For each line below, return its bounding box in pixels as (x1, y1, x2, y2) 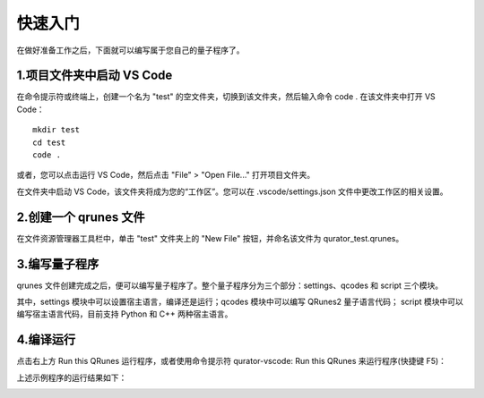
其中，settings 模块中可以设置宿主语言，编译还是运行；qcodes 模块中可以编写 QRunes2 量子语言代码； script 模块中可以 (16, 296, 463, 307)
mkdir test (32, 125, 81, 135)
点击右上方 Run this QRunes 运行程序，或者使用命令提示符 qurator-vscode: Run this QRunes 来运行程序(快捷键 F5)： (16, 356, 447, 367)
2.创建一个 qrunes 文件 (16, 209, 145, 224)
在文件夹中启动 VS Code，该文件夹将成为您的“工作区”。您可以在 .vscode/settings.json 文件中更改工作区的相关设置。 (16, 186, 448, 197)
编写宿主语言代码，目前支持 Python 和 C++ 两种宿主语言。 (16, 309, 233, 319)
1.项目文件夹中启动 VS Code (16, 68, 173, 83)
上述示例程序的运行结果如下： (16, 372, 127, 383)
